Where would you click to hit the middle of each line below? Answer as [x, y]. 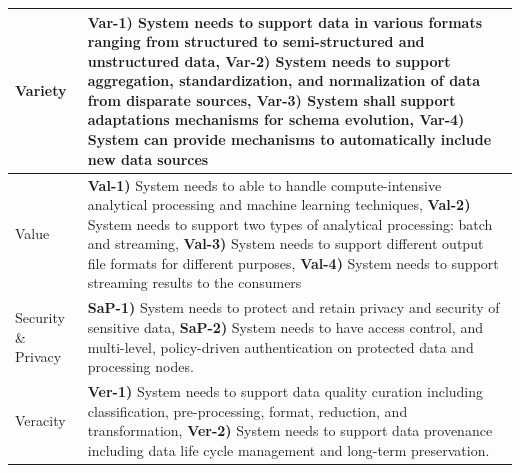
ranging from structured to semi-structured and [256, 41]
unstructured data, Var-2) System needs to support [269, 60]
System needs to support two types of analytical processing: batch [290, 223]
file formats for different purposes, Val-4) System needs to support [293, 262]
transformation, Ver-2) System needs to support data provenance [290, 430]
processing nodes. [140, 366]
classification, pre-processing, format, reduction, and [247, 410]
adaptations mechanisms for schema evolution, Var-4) [276, 119]
